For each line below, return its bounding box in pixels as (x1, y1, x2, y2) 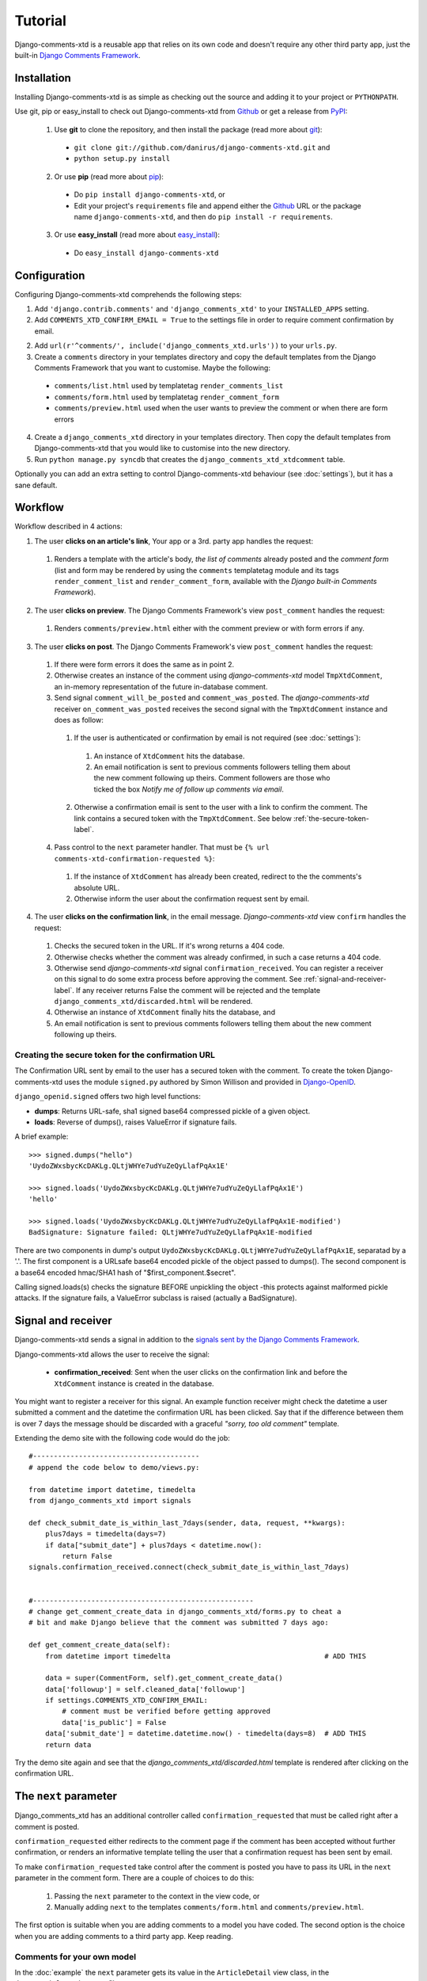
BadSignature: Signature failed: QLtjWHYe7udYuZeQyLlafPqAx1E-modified (28, 1228, 312, 1237)
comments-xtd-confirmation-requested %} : (54, 853, 215, 863)
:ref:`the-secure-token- (293, 813, 369, 823)
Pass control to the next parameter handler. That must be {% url (54, 842, 270, 852)
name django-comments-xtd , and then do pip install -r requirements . (74, 212, 334, 221)
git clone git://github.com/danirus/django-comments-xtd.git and (74, 143, 331, 152)
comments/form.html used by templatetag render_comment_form (54, 392, 280, 402)
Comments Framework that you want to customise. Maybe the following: (34, 363, 270, 372)
